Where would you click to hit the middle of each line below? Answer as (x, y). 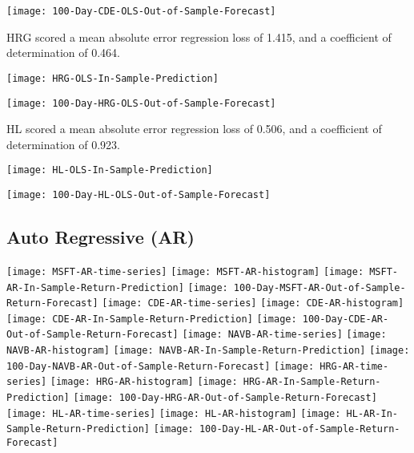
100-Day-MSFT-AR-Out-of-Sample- (320, 287)
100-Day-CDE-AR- (346, 319)
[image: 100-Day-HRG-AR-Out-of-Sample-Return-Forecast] (225, 398)
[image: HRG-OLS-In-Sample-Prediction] (113, 78)
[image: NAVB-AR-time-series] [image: (284, 335)
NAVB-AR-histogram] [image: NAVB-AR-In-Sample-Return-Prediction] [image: (208, 351)
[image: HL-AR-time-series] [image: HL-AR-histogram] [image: (174, 413)
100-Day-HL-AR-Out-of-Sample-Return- (299, 429)
